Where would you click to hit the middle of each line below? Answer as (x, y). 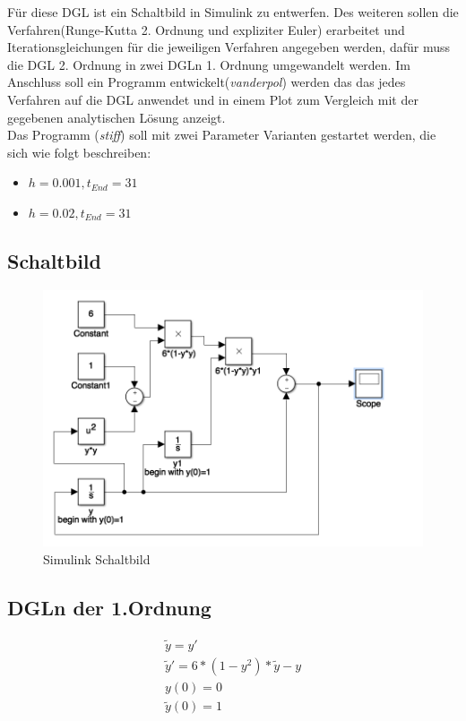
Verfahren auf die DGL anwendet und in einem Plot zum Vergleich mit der (213, 99)
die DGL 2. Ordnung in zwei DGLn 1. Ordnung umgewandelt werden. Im (209, 64)
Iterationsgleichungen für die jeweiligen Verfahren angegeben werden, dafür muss (229, 47)
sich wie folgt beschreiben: (79, 152)
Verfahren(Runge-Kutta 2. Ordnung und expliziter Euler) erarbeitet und (206, 29)
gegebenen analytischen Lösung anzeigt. (116, 117)
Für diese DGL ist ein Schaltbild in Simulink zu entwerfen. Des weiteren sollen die (233, 12)
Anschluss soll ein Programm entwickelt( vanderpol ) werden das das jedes (207, 82)
